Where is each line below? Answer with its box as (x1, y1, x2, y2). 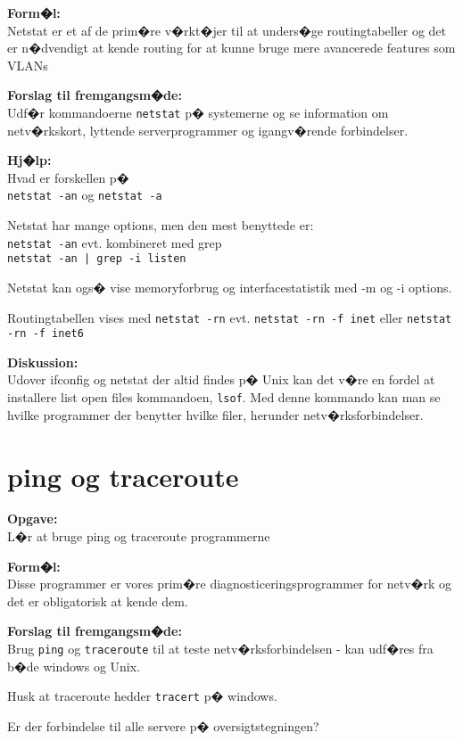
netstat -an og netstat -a (7, 185, 162, 204)
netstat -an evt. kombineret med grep (7, 233, 222, 251)
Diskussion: (7, 352, 79, 371)
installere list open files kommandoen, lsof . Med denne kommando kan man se (7, 388, 441, 407)
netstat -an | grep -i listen (7, 252, 186, 266)
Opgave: (7, 509, 58, 528)
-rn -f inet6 (7, 327, 84, 341)
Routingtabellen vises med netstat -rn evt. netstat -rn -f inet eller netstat (7, 308, 452, 326)
